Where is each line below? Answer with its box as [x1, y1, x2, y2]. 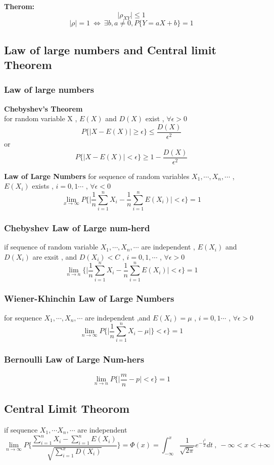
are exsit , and [32, 251, 77, 262]
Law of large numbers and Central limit [4, 42, 216, 57]
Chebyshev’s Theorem [4, 103, 83, 114]
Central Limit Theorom [4, 401, 130, 416]
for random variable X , [4, 113, 77, 124]
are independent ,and [85, 312, 151, 323]
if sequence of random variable [4, 241, 99, 252]
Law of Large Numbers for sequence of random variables [4, 170, 190, 181]
